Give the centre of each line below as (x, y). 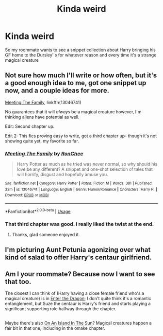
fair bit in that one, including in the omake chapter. (55, 328)
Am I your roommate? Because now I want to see (80, 274)
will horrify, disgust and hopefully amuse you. (62, 175)
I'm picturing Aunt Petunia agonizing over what (78, 250)
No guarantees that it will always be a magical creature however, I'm (73, 112)
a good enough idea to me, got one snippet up (76, 83)
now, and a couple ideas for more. (57, 91)
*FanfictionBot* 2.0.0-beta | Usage (38, 211)
